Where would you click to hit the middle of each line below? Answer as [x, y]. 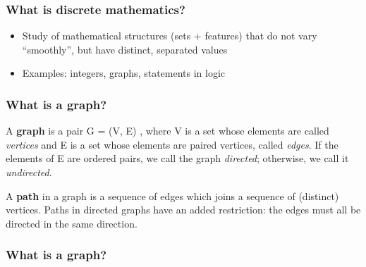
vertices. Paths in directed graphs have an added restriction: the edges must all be [183, 210]
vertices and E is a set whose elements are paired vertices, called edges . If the [172, 144]
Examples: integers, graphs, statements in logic [124, 73]
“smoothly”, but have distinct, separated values [125, 49]
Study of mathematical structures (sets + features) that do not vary [170, 36]
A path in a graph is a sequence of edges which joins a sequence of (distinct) [172, 195]
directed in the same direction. [72, 223]
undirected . [29, 172]
